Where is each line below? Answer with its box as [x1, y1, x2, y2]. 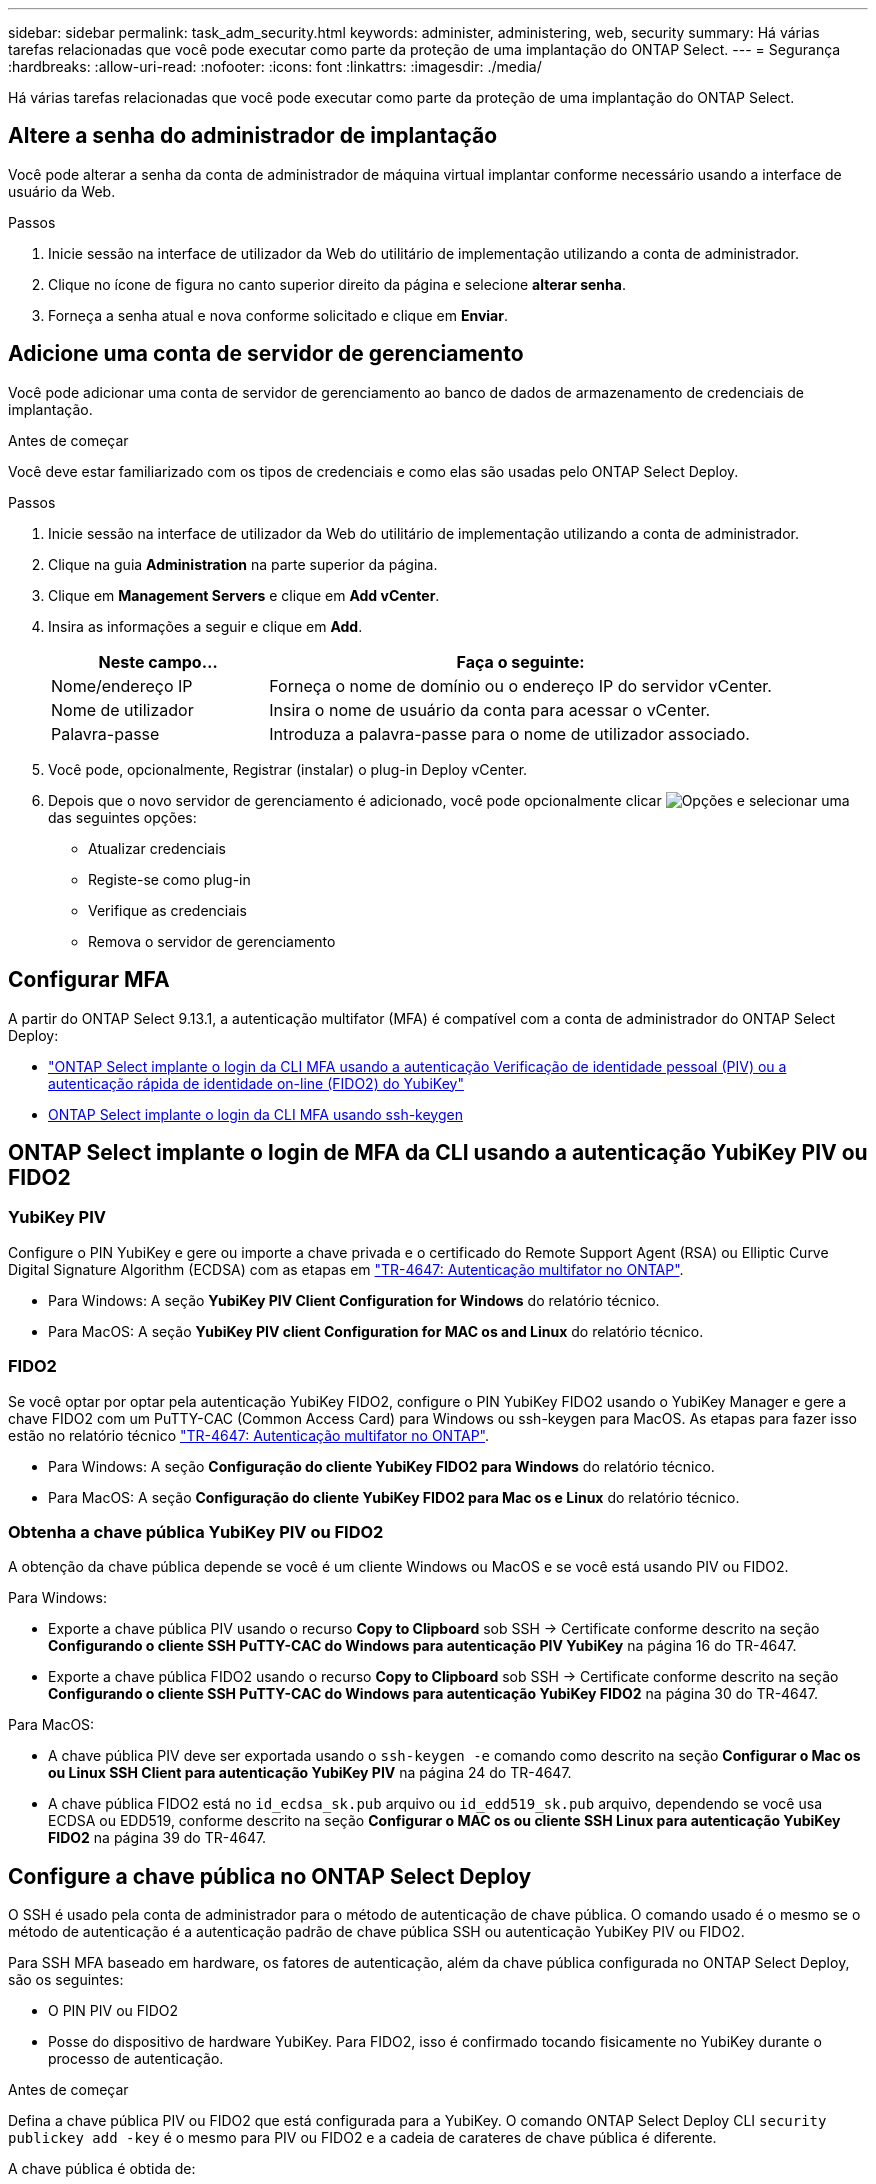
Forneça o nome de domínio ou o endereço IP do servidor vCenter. [269, 675, 772, 696]
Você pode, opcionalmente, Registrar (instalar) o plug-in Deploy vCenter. [48, 760, 528, 778]
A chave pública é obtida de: [8, 2160, 196, 2178]
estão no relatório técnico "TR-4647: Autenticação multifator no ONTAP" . [8, 1426, 490, 1444]
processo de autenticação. [48, 2050, 224, 2068]
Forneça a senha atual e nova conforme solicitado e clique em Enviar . [48, 306, 508, 324]
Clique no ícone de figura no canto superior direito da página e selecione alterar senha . [48, 275, 626, 293]
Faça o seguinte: [456, 651, 585, 672]
